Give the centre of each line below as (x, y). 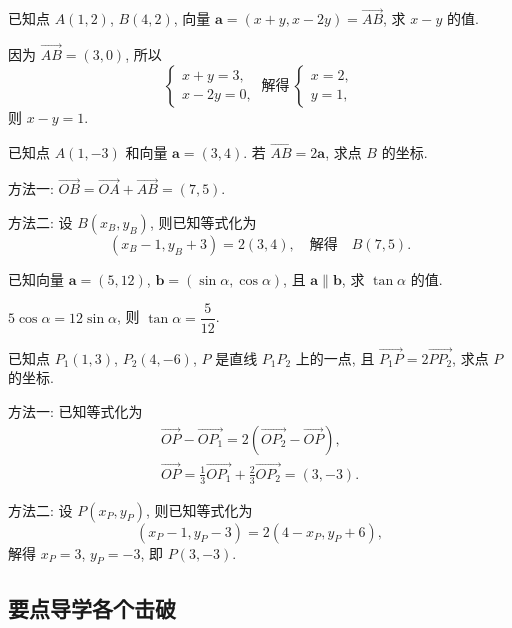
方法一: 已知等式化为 (75, 410)
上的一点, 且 (335, 357)
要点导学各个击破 (92, 607)
